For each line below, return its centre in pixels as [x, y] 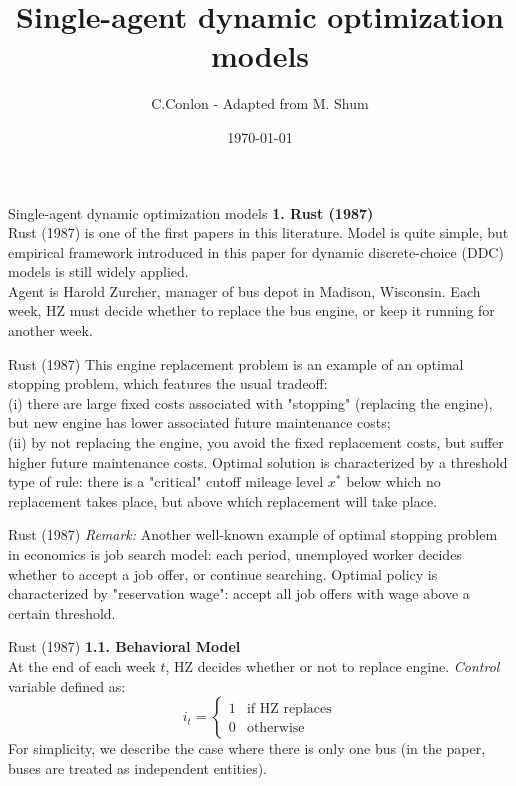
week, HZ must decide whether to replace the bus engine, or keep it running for [251, 310]
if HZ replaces [289, 709]
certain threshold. [62, 612]
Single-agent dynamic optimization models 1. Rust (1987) [191, 212]
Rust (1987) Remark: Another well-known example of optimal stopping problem [253, 534]
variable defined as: [67, 685]
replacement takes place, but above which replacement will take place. [223, 500]
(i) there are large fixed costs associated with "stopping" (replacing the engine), [250, 402]
